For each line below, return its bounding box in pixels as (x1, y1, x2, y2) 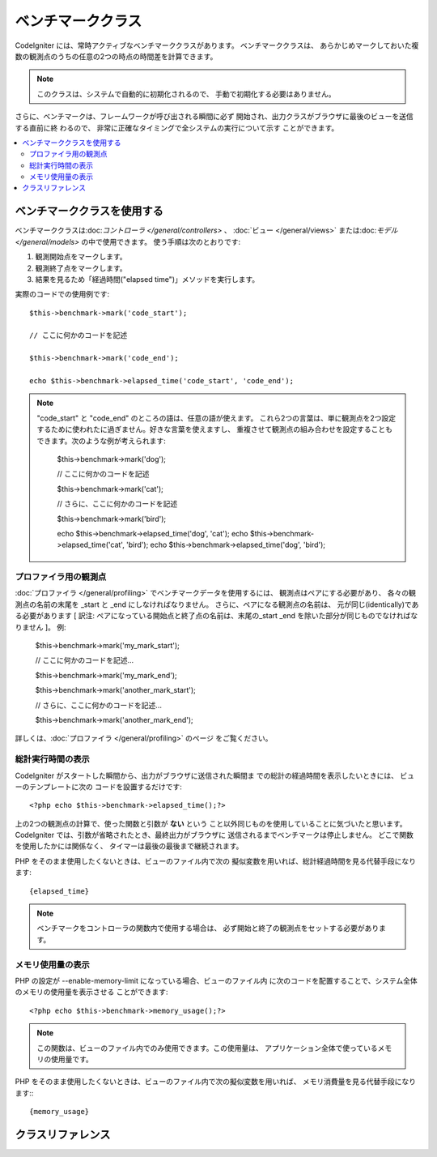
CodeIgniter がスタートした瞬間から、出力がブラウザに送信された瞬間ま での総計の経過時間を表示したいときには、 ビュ (15, 771, 415, 780)
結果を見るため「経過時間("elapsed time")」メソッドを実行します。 (35, 274, 260, 284)
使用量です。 (50, 1054, 93, 1064)
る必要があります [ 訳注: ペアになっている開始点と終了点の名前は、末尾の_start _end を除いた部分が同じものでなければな (15, 611, 418, 621)
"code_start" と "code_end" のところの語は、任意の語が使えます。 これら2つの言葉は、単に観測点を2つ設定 (36, 413, 397, 423)
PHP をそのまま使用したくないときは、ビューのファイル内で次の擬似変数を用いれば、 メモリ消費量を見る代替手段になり (15, 1077, 417, 1087)
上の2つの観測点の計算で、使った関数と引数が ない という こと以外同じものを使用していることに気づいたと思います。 (15, 818, 407, 828)
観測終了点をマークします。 (35, 263, 127, 273)
